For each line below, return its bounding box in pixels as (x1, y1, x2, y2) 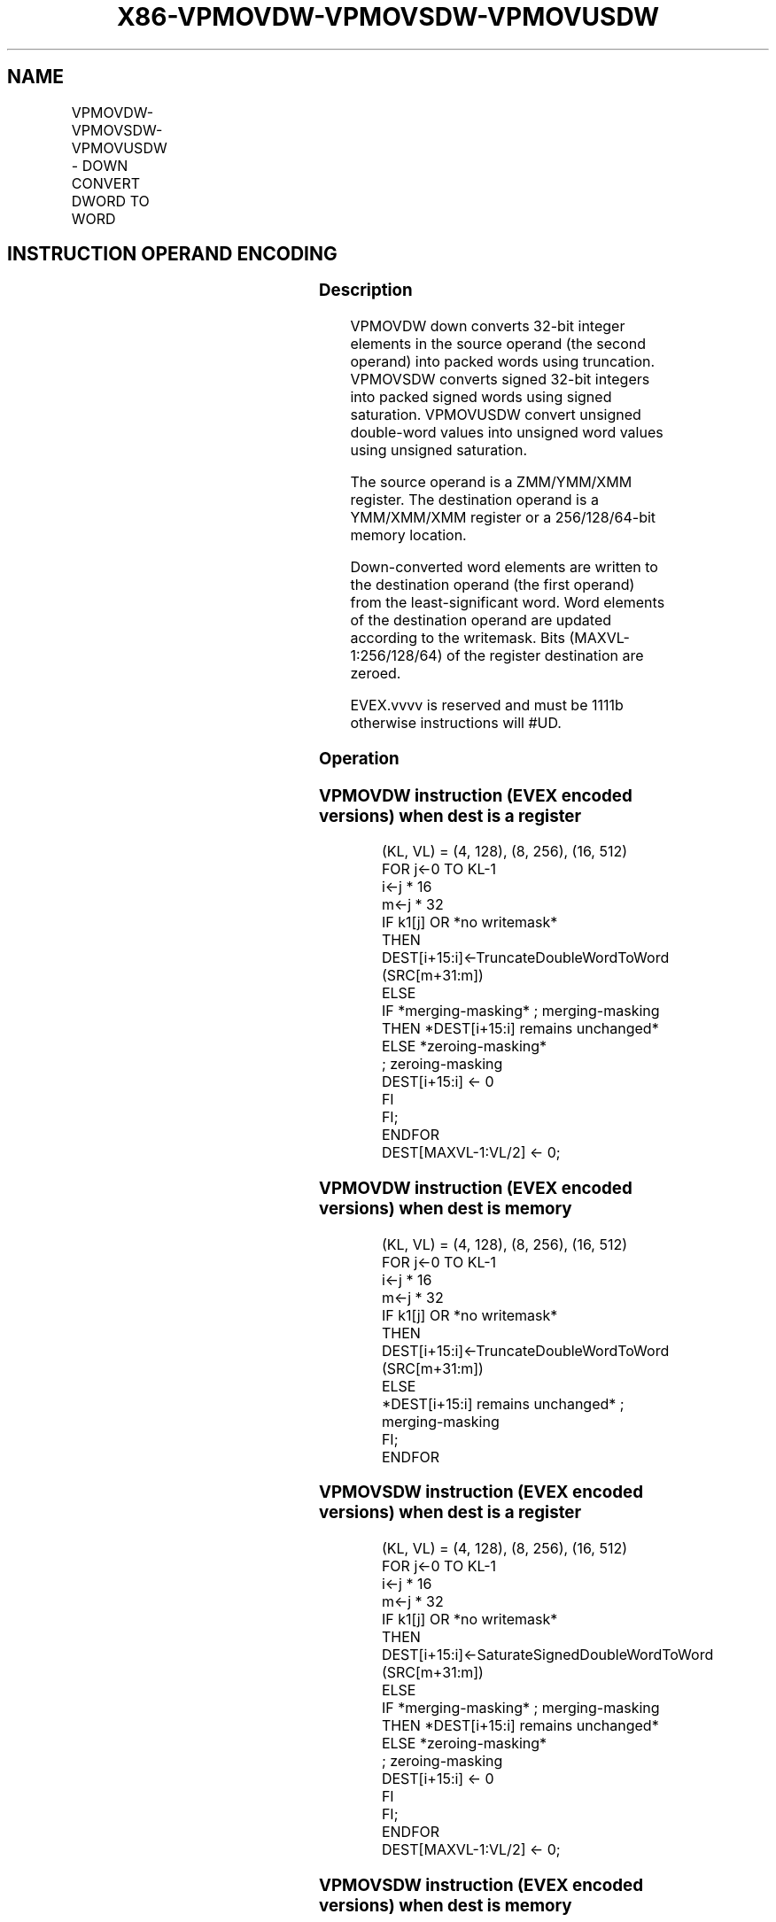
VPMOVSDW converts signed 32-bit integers (350, 370, 650, 389)
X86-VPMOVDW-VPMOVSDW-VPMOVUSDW (116, 2, 660, 32)
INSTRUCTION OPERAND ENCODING (7, 243, 338, 266)
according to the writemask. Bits (350, 629, 565, 647)
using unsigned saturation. (350, 441, 528, 460)
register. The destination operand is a (350, 491, 599, 509)
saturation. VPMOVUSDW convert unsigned (350, 406, 641, 424)
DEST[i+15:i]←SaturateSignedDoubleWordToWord (381, 1646, 714, 1664)
